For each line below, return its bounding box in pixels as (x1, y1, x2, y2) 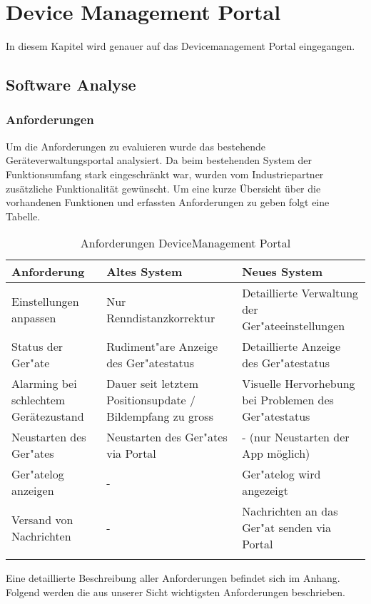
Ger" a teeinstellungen (242, 317, 345, 334)
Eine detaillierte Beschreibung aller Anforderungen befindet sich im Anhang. (6, 570, 340, 585)
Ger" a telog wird (242, 466, 321, 483)
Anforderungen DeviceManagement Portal (80, 235, 291, 252)
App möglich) (242, 445, 310, 462)
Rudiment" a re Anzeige (106, 338, 218, 355)
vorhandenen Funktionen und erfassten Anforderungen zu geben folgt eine (6, 195, 330, 210)
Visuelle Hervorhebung (242, 375, 355, 392)
